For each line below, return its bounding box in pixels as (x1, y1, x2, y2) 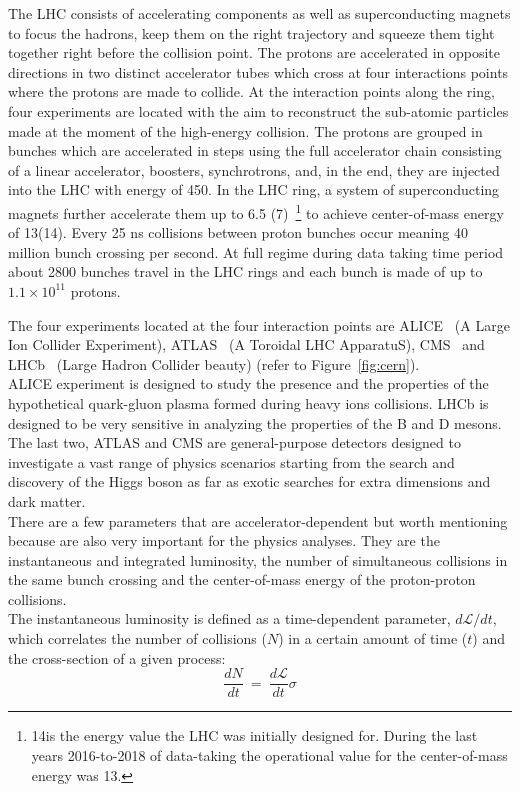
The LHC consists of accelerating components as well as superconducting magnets (8, 3, 511, 23)
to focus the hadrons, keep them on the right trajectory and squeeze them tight (8, 22, 495, 43)
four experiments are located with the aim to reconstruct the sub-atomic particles (8, 100, 509, 121)
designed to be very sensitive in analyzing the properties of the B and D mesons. (8, 412, 502, 433)
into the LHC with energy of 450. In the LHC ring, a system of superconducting (8, 179, 500, 200)
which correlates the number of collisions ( (8, 628, 267, 649)
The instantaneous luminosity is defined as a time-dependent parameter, (8, 608, 451, 629)
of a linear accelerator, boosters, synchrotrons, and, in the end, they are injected (8, 159, 500, 180)
